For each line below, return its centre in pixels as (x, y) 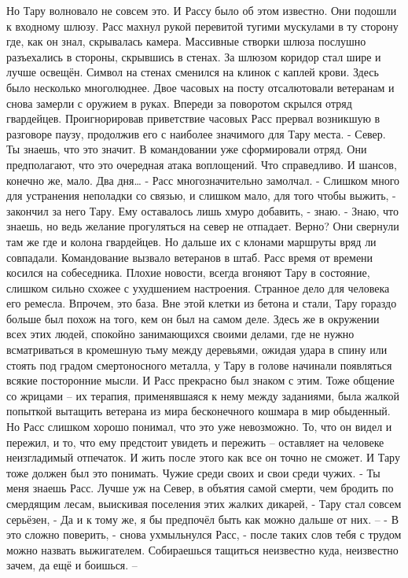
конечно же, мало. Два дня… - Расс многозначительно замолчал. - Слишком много (203, 180)
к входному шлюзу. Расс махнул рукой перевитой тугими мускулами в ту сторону (202, 26)
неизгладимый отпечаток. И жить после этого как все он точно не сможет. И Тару (203, 457)
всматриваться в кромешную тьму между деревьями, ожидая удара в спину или (197, 350)
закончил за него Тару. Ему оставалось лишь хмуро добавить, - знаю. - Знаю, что (203, 210)
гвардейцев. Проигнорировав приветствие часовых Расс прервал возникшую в (193, 118)
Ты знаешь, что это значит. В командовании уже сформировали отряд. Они (187, 149)
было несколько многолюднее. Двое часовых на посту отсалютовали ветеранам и (200, 87)
